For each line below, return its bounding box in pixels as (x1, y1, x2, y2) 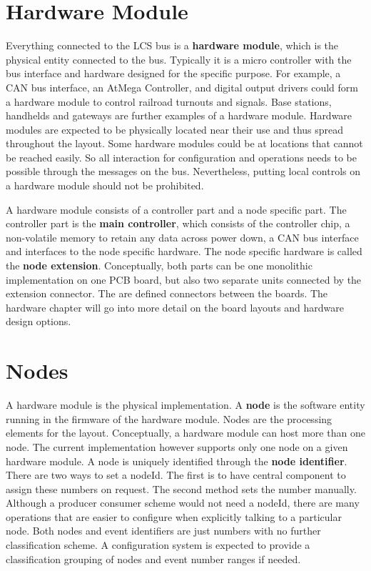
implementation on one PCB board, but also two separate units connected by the (6, 272, 362, 287)
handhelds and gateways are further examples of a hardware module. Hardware (6, 108, 352, 123)
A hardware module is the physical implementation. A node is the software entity (6, 397, 365, 412)
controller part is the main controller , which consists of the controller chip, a (6, 216, 350, 231)
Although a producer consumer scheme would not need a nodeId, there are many (6, 495, 360, 510)
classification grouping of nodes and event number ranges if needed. (6, 551, 301, 566)
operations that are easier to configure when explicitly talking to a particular (6, 509, 342, 524)
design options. (6, 314, 71, 329)
